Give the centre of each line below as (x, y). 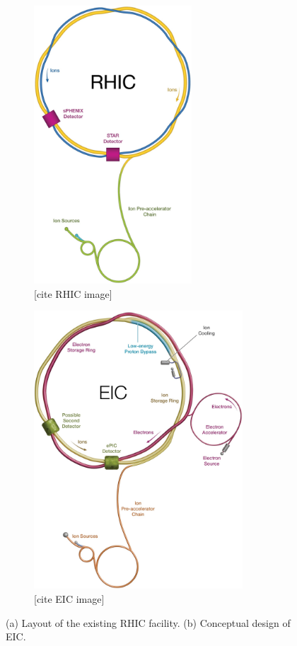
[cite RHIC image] (73, 293)
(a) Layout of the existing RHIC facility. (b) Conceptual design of (148, 622)
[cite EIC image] (69, 598)
